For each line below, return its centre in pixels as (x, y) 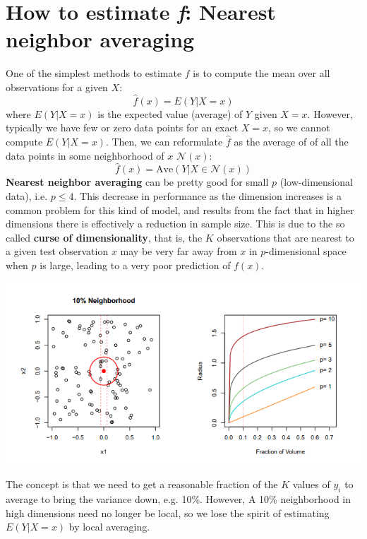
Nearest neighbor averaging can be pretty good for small (137, 182)
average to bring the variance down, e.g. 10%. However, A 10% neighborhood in (179, 499)
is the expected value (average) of (170, 113)
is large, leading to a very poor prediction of (135, 265)
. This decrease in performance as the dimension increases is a (207, 195)
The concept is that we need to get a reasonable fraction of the (142, 484)
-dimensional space (306, 251)
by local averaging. (109, 527)
